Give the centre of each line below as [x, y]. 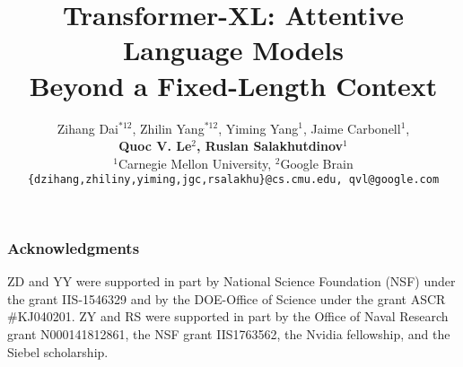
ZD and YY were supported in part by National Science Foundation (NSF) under [231, 281]
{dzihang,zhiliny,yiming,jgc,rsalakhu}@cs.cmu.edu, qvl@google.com [233, 180]
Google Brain [317, 163]
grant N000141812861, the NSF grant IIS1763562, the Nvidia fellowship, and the [229, 334]
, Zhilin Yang [168, 128]
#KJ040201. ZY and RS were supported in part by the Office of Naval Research [228, 316]
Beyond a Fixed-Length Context [233, 85]
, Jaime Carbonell [352, 128]
